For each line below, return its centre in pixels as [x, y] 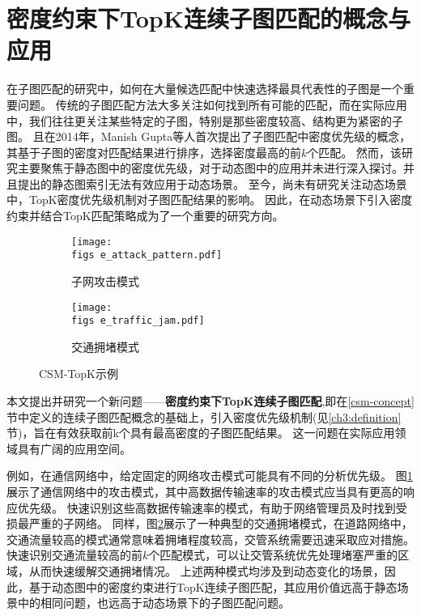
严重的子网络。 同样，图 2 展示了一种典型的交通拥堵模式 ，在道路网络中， [221, 523]
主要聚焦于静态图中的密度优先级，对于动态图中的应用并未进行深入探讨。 [210, 168]
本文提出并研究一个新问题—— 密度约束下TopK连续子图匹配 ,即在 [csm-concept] [210, 401]
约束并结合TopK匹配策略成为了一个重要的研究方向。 [145, 216]
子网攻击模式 [105, 280]
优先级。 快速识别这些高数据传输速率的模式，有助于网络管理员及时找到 [206, 507]
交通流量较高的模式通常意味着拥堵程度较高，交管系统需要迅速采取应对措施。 [210, 539]
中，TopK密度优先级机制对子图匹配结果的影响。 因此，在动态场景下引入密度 [210, 200]
